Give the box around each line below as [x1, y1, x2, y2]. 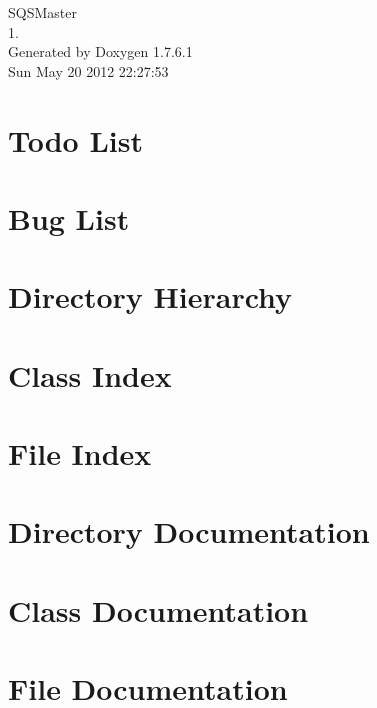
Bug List [8, 197, 130, 238]
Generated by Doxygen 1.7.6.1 [8, 41, 193, 62]
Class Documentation [8, 589, 309, 630]
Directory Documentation [8, 511, 370, 552]
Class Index [8, 354, 172, 395]
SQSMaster [8, 2, 77, 22]
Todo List [8, 119, 143, 160]
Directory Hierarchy [8, 276, 293, 317]
